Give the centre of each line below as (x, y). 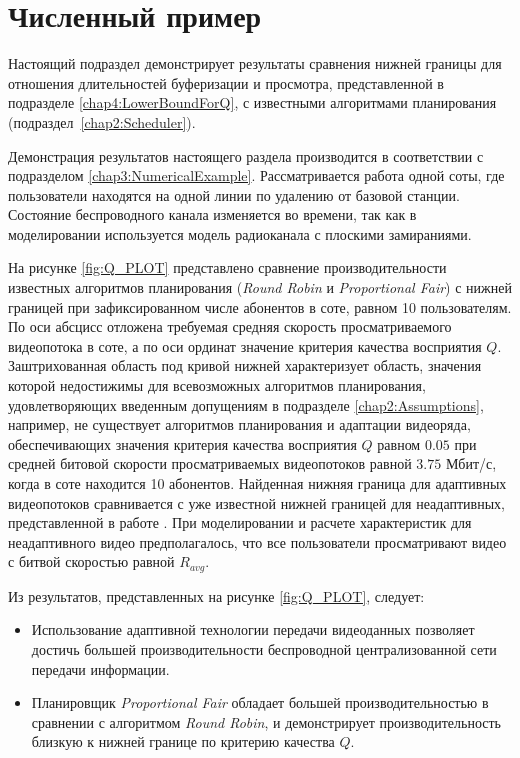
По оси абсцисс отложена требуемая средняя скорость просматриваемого (230, 326)
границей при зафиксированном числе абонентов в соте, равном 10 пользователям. (260, 306)
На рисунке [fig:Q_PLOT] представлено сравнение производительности (227, 267)
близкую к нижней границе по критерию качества (183, 741)
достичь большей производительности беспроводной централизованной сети (264, 649)
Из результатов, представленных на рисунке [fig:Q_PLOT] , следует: (216, 595)
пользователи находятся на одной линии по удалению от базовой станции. (234, 194)
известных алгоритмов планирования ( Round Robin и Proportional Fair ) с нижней (260, 287)
